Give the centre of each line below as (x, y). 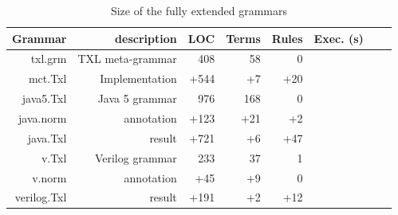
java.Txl (47, 137)
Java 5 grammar (137, 98)
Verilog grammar (136, 157)
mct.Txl (47, 78)
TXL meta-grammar (127, 59)
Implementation (138, 78)
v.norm (49, 177)
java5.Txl (44, 98)
